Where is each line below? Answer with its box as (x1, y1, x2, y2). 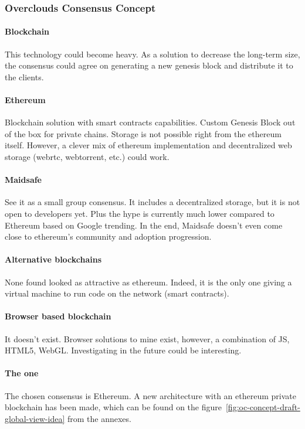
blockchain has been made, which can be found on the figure (5, 401, 222, 413)
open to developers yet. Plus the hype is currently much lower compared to (5, 207, 274, 219)
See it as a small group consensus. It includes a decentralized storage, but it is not (5, 196, 300, 208)
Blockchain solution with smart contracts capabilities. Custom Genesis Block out (5, 116, 296, 128)
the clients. (5, 70, 44, 83)
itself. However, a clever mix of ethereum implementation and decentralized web (5, 139, 292, 151)
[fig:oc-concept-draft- (225, 401, 300, 413)
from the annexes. (67, 412, 131, 424)
